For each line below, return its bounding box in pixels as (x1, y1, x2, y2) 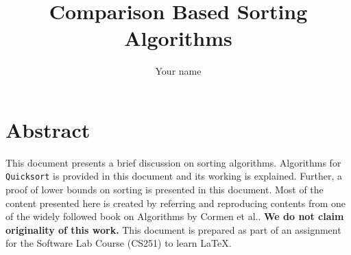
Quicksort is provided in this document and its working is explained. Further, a (5, 169, 342, 183)
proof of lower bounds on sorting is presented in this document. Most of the (5, 182, 324, 197)
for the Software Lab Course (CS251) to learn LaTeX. (5, 236, 232, 250)
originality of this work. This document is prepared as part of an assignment (5, 222, 341, 236)
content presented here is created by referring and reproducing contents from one (5, 195, 346, 210)
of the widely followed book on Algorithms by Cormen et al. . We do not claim (5, 209, 344, 223)
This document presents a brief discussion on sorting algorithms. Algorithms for (5, 155, 341, 169)
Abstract (5, 115, 90, 143)
